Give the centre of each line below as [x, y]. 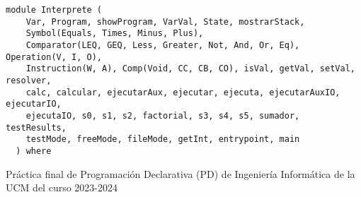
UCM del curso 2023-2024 [62, 187]
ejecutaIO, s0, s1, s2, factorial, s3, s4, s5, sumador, [163, 115]
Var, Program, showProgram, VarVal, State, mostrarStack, [165, 22]
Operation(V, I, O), [54, 57]
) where [34, 151]
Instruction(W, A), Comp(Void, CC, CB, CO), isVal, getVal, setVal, [190, 69]
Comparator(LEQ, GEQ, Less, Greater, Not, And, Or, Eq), [163, 45]
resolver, [29, 80]
